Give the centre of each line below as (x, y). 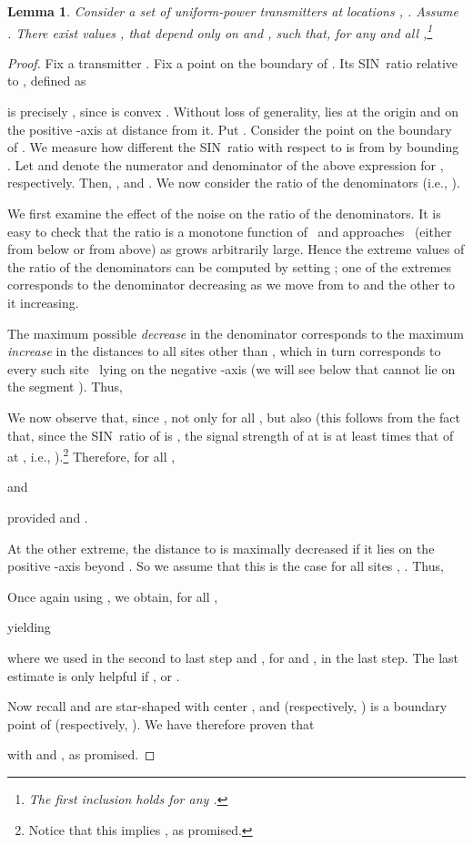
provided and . (48, 517)
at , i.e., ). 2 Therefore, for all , (91, 455)
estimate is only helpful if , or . (94, 675)
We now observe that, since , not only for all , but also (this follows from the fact (234, 417)
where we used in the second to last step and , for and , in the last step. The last (233, 657)
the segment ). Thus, (65, 387)
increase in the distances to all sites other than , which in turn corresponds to (224, 351)
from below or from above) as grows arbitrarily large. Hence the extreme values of (236, 249)
